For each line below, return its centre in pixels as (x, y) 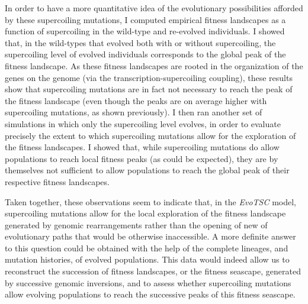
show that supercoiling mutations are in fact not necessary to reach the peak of (149, 89)
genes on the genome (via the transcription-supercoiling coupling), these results (149, 77)
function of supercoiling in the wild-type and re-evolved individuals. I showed (145, 31)
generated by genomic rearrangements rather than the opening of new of (136, 224)
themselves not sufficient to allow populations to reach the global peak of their (147, 170)
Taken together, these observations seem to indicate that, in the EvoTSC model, (150, 201)
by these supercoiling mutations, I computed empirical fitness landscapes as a (145, 19)
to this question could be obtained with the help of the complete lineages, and (147, 248)
